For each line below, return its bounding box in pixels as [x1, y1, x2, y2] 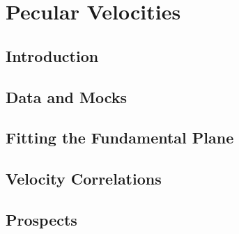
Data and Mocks [6, 86, 128, 107]
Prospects [6, 208, 77, 230]
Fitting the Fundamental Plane [6, 127, 234, 148]
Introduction [6, 45, 99, 66]
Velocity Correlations [6, 168, 162, 189]
